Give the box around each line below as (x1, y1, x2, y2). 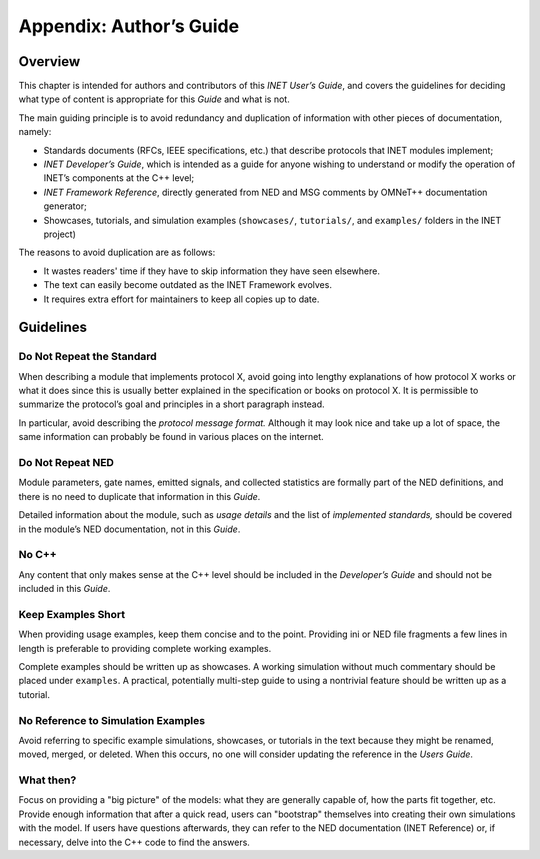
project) (43, 228, 77, 240)
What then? (18, 773, 77, 787)
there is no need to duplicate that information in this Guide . (18, 490, 261, 502)
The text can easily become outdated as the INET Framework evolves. (43, 279, 332, 291)
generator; (43, 200, 87, 212)
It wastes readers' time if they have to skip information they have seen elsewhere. (43, 265, 380, 277)
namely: (18, 126, 52, 138)
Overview (18, 53, 81, 70)
